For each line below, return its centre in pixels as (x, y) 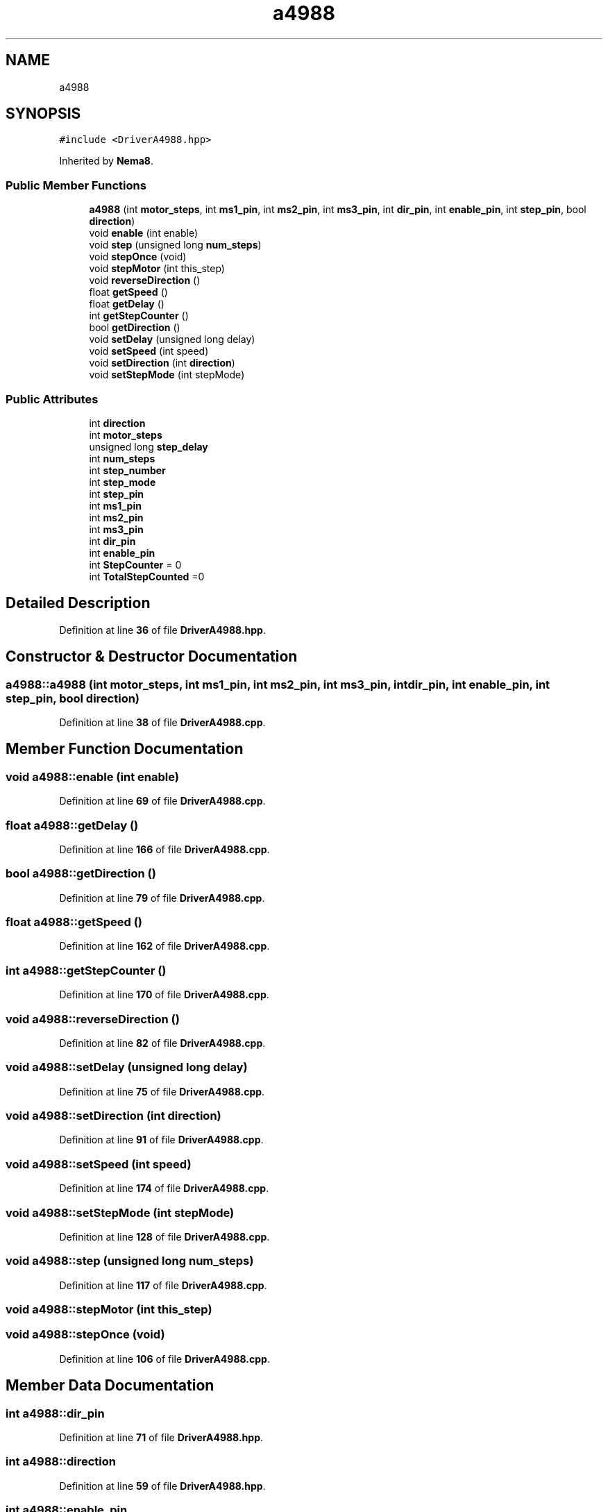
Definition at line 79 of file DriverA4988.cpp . (162, 898)
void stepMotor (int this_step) (157, 269)
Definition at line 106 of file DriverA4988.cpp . (164, 1359)
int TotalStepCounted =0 (147, 576)
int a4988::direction (61, 1462)
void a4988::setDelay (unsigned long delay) (127, 1067)
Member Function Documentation (125, 749)
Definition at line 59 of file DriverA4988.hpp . (162, 1486)
